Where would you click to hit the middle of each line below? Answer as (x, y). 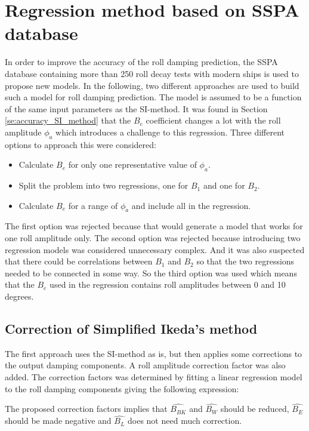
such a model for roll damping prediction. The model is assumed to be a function (153, 97)
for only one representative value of (132, 164)
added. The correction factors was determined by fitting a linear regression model (154, 377)
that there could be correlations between (79, 261)
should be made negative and (58, 421)
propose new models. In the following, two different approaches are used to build (152, 85)
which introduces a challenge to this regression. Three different (170, 132)
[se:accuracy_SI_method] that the (68, 120)
